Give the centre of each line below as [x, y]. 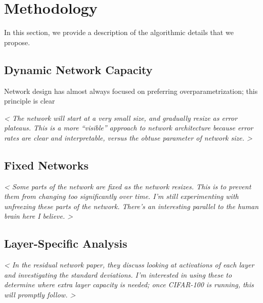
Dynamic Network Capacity [78, 69]
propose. [17, 42]
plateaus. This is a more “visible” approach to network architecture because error [129, 128]
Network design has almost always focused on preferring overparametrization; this [131, 91]
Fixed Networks [46, 165]
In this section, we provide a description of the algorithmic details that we [119, 32]
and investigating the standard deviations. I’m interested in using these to [118, 274]
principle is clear [30, 101]
